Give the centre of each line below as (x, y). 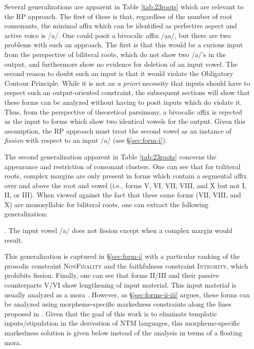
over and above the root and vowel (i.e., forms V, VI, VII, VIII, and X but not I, (126, 185)
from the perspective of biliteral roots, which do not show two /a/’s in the (115, 54)
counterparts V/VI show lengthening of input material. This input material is (120, 285)
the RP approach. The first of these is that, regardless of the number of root (118, 16)
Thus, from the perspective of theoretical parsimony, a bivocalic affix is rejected (123, 111)
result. (14, 240)
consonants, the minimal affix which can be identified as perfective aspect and (121, 26)
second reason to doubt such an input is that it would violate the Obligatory (119, 73)
